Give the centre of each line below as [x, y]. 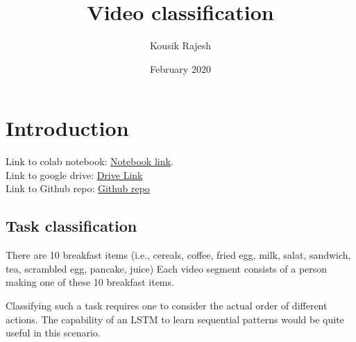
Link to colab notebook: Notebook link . [90, 161]
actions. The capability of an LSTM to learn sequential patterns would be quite [175, 319]
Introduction [67, 128]
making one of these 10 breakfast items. [90, 282]
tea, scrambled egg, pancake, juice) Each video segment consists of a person [167, 268]
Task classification [71, 226]
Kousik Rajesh [180, 45]
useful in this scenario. [53, 333]
